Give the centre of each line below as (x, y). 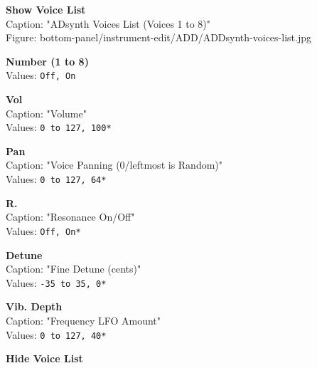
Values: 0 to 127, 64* (56, 179)
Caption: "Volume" (46, 113)
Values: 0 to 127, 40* (56, 334)
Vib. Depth (34, 306)
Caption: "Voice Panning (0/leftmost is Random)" (114, 165)
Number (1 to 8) (47, 61)
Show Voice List (46, 9)
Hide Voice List (44, 358)
